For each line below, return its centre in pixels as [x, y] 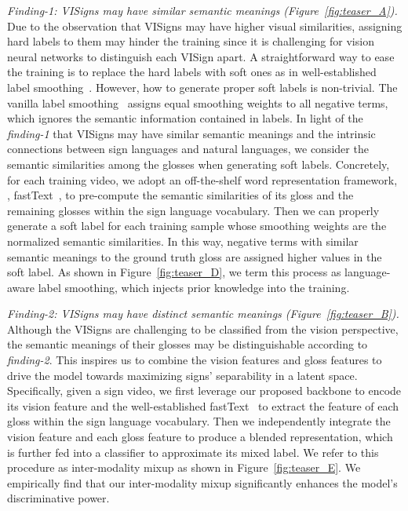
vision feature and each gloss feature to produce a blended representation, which [200, 437]
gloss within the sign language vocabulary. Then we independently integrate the [199, 421]
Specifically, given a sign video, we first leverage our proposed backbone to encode [204, 391]
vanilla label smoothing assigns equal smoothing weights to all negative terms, [198, 102]
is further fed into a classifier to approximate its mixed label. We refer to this [193, 452]
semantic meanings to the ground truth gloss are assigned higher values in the [195, 256]
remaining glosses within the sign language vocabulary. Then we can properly [193, 210]
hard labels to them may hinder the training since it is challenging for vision [191, 41]
